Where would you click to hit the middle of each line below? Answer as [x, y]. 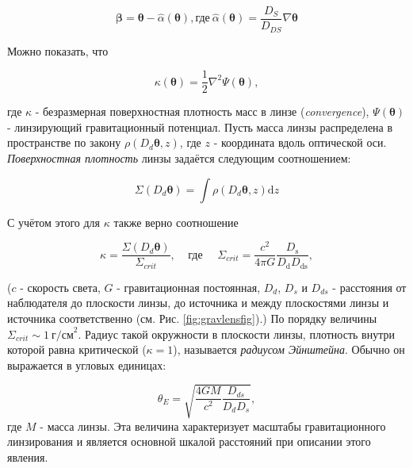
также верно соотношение [176, 222]
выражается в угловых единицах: [87, 364]
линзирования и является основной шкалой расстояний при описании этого [189, 441]
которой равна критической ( [77, 349]
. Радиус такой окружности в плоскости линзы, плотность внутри [236, 334]
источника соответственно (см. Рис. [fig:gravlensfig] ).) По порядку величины [192, 318]
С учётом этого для [54, 222]
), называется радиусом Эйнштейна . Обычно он [289, 349]
